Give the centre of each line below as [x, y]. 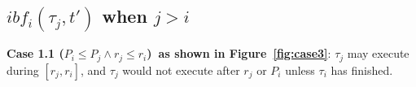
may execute [378, 53]
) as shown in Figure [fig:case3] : [239, 53]
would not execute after [181, 70]
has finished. [362, 70]
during [23, 70]
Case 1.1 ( [35, 53]
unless [300, 70]
